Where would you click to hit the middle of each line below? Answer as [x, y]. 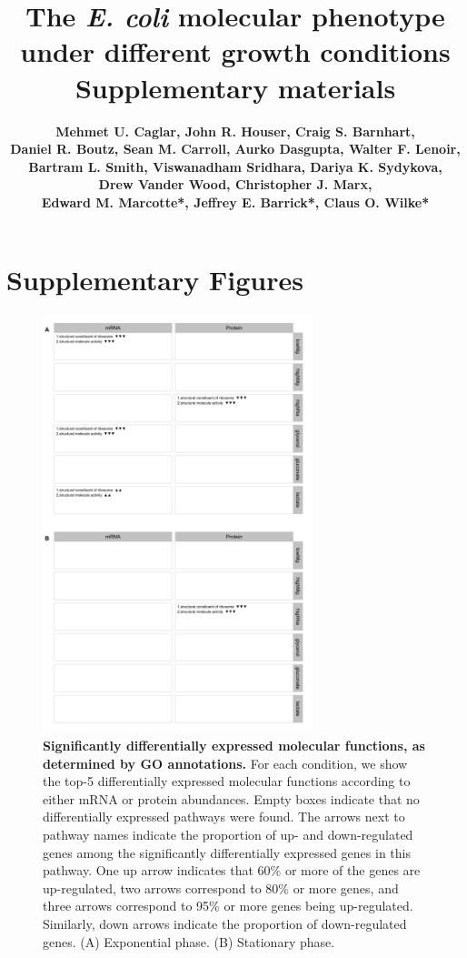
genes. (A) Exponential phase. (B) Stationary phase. [189, 941]
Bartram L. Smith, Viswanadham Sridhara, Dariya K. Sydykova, [235, 166]
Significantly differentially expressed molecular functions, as [234, 746]
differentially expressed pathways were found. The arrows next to [224, 817]
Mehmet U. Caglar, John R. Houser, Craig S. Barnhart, [235, 131]
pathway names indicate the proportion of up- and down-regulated [228, 835]
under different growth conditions [235, 51]
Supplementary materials [235, 87]
